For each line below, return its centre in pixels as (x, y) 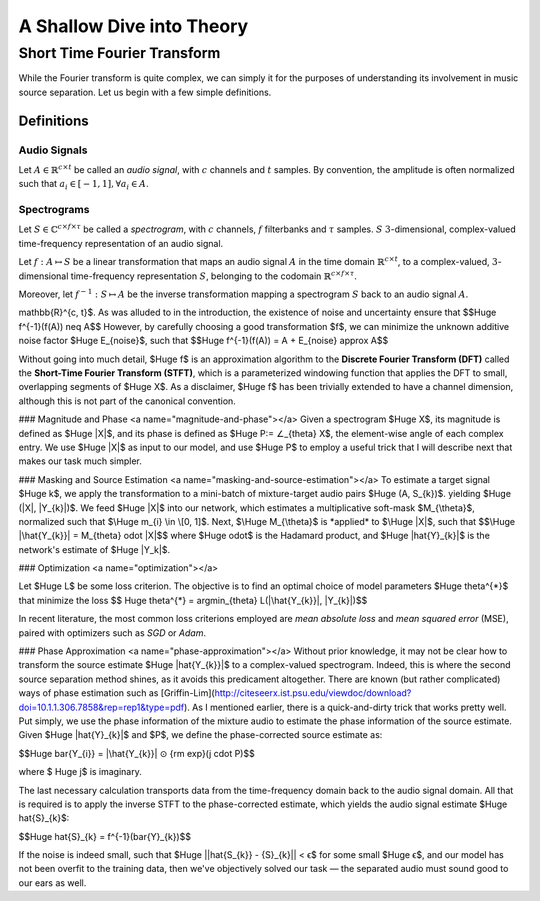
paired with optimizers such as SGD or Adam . (112, 632)
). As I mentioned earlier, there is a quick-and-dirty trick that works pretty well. (345, 707)
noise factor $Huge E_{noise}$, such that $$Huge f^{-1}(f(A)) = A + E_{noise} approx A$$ (203, 341)
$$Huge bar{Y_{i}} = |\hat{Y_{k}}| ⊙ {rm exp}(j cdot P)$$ (136, 753)
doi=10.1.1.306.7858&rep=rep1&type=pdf (101, 707)
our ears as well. (52, 882)
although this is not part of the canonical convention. (127, 401)
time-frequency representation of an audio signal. (121, 243)
